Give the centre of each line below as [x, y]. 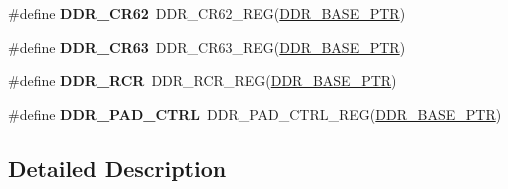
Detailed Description [117, 167]
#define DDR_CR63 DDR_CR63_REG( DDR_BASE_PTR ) [207, 46]
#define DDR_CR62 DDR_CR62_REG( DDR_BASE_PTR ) [207, 13]
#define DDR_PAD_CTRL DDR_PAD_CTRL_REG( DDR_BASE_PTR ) [255, 113]
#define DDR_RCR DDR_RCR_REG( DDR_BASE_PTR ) [202, 80]
